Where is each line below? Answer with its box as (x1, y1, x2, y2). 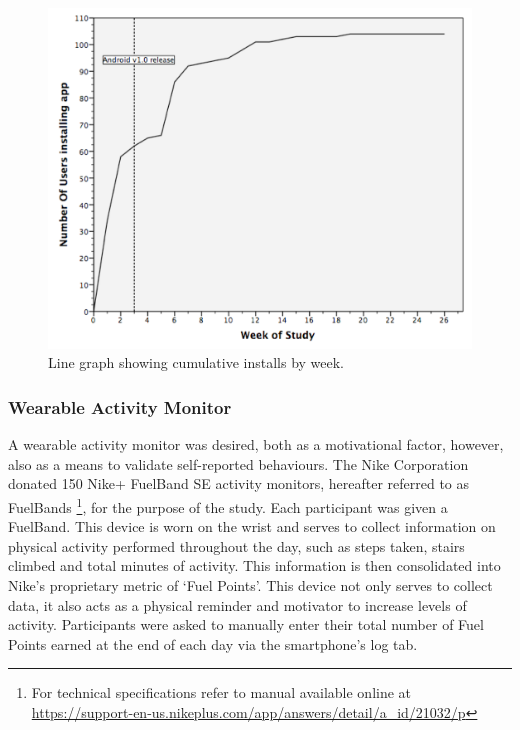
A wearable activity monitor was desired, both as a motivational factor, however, (8, 434, 504, 455)
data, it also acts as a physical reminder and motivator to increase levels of (8, 594, 467, 615)
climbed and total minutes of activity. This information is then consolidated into (8, 555, 501, 576)
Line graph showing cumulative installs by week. (48, 352, 345, 373)
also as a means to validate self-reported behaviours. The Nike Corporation (8, 453, 469, 474)
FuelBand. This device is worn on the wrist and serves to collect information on (8, 516, 496, 537)
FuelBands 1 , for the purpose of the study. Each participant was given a (8, 493, 448, 517)
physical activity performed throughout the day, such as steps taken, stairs (8, 535, 465, 556)
